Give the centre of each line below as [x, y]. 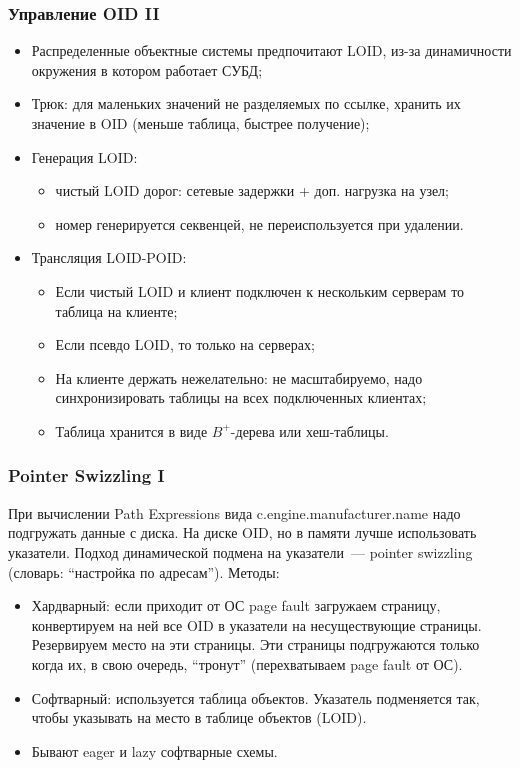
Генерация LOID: [84, 156]
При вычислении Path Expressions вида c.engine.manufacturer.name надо [234, 512]
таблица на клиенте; [116, 310]
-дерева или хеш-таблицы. [309, 430]
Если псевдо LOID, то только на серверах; [185, 344]
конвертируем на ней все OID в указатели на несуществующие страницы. [256, 624]
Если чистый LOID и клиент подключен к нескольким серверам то [260, 290]
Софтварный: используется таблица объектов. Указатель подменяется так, [255, 697]
